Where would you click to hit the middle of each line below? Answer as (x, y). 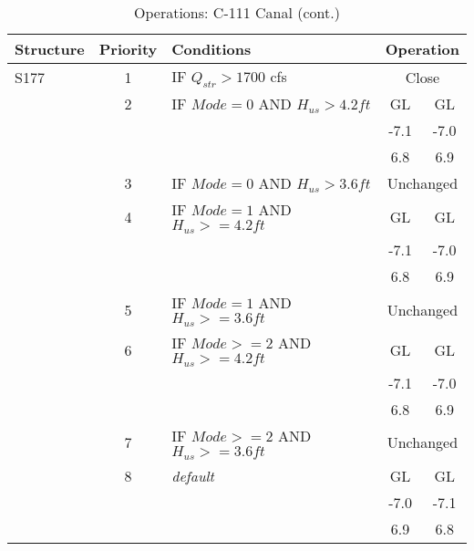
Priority (128, 49)
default (193, 475)
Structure (50, 49)
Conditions (211, 49)
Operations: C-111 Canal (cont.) (237, 12)
